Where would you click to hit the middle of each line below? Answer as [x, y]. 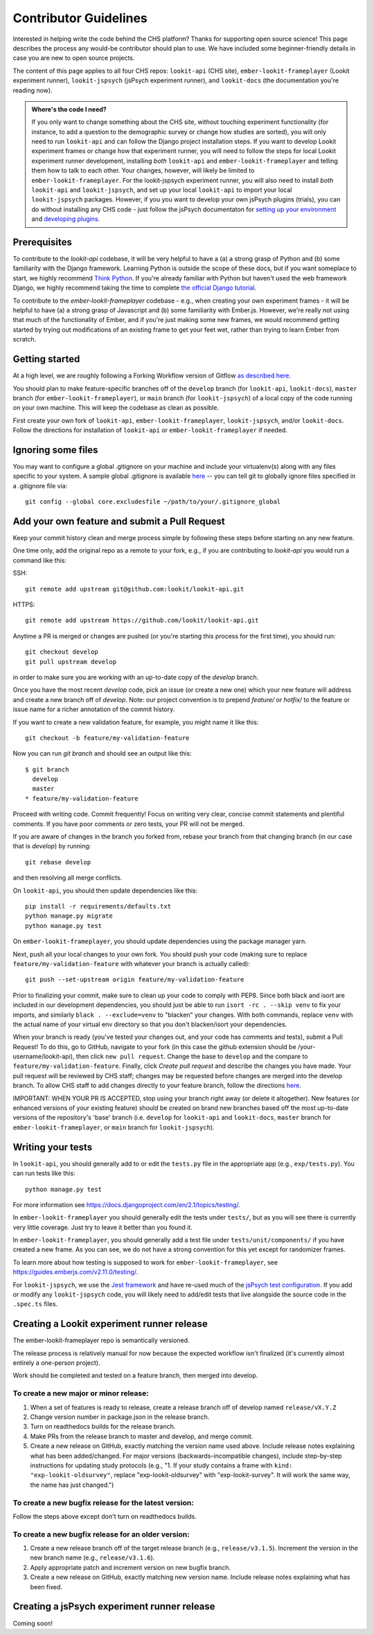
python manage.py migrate [69, 916]
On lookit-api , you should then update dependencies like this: [105, 891]
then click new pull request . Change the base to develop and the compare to [192, 1057]
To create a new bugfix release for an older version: [101, 1534]
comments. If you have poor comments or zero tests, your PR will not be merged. [128, 823]
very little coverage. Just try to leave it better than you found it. [103, 1227]
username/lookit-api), [44, 1057]
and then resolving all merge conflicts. [68, 878]
